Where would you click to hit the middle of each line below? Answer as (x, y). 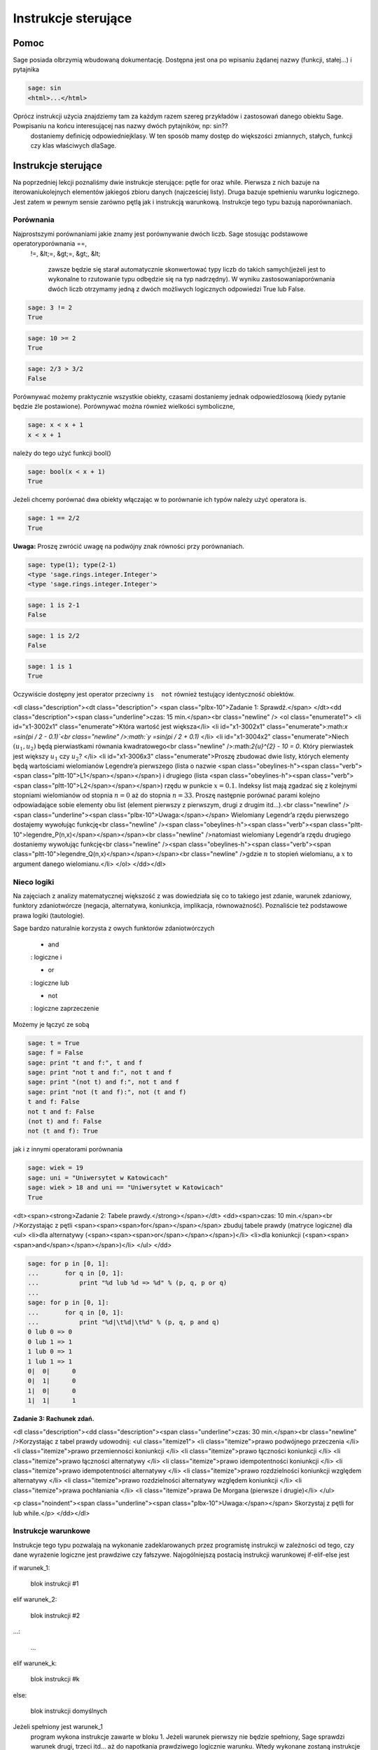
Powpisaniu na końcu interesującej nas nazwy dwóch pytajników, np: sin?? (120, 126)
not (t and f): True (63, 1131)
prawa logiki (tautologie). (49, 915)
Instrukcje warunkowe (52, 1531)
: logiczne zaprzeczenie (65, 1009)
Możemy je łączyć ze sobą (51, 1024)
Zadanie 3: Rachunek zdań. (54, 1419)
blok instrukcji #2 (55, 1615)
